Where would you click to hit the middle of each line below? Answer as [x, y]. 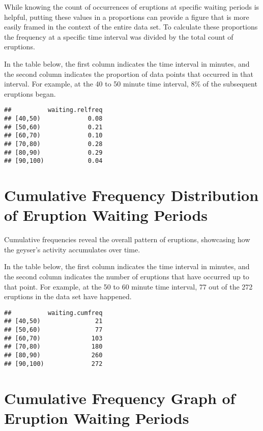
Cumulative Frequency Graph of [120, 398]
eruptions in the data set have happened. [68, 296]
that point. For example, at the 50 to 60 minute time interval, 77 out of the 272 [128, 286]
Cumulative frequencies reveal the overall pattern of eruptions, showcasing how [127, 239]
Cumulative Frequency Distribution [131, 195]
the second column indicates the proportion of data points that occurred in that [129, 74]
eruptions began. [30, 93]
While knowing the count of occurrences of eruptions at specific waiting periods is [132, 7]
